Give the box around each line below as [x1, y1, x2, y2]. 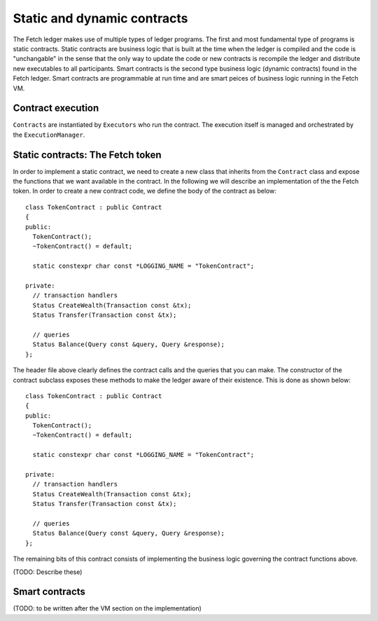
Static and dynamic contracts [13, 11, 188, 26]
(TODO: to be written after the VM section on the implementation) [13, 604, 202, 613]
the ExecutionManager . [13, 130, 85, 139]
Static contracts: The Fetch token [13, 149, 162, 161]
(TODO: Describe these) [13, 568, 83, 576]
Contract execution [13, 102, 99, 114]
